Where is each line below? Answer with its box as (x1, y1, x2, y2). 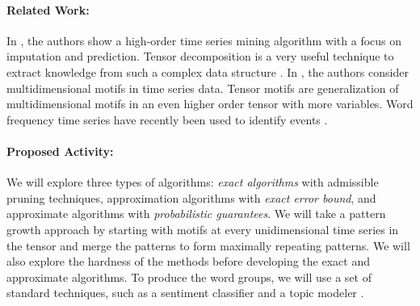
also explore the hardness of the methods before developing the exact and (6, 253, 370, 270)
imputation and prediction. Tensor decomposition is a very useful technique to (6, 48, 394, 65)
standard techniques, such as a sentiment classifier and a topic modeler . (6, 284, 364, 301)
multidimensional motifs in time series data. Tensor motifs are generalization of (6, 79, 399, 96)
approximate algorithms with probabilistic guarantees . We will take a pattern (6, 205, 386, 222)
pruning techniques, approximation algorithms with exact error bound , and (6, 189, 376, 206)
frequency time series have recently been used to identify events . (6, 111, 328, 128)
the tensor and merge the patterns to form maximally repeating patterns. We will (6, 237, 410, 254)
